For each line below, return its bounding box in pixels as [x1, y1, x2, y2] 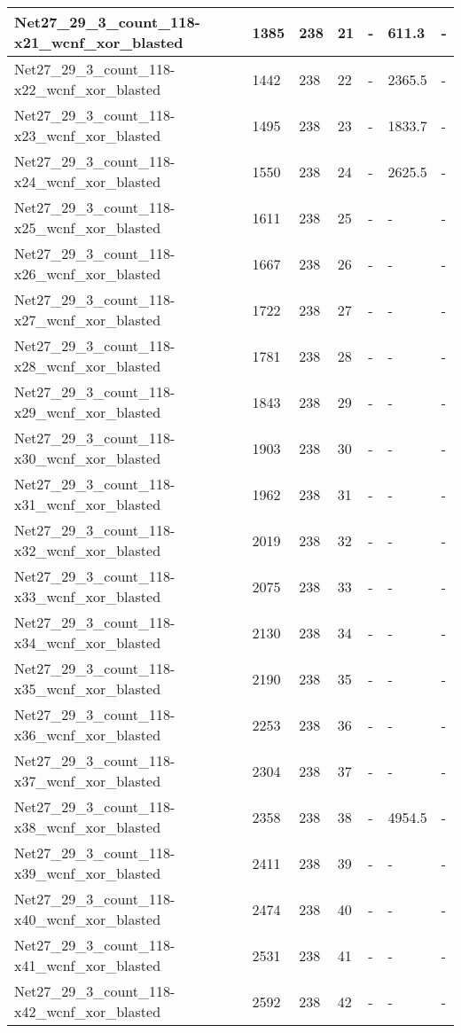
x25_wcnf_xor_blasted [14, 217, 161, 238]
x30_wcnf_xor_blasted [14, 448, 161, 468]
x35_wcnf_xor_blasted [14, 678, 161, 699]
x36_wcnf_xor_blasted [14, 724, 161, 745]
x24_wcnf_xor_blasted [14, 171, 161, 192]
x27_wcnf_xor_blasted [14, 309, 161, 330]
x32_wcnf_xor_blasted [14, 540, 161, 560]
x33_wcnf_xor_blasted [14, 586, 161, 606]
